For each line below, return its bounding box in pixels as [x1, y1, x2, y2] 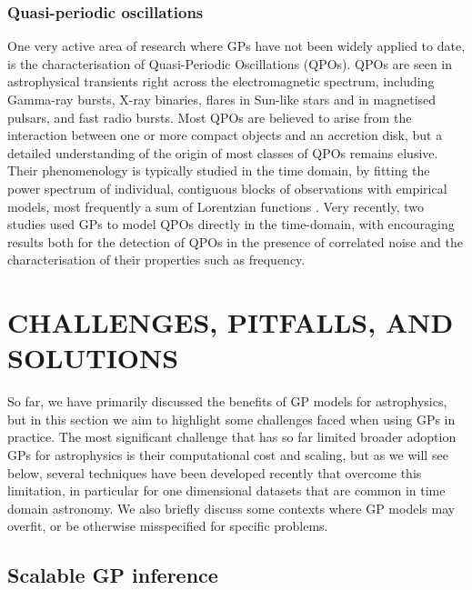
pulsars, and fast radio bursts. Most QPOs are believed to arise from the [7, 107, 412, 126]
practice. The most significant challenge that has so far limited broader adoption [7, 427, 457, 446]
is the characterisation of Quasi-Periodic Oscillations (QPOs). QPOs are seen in [7, 54, 453, 73]
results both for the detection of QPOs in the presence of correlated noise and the [7, 232, 463, 251]
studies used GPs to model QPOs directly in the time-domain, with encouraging [7, 215, 455, 234]
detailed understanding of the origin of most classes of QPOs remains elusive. [7, 143, 438, 162]
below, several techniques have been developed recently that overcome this [7, 463, 422, 482]
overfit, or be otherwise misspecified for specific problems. [7, 516, 328, 535]
